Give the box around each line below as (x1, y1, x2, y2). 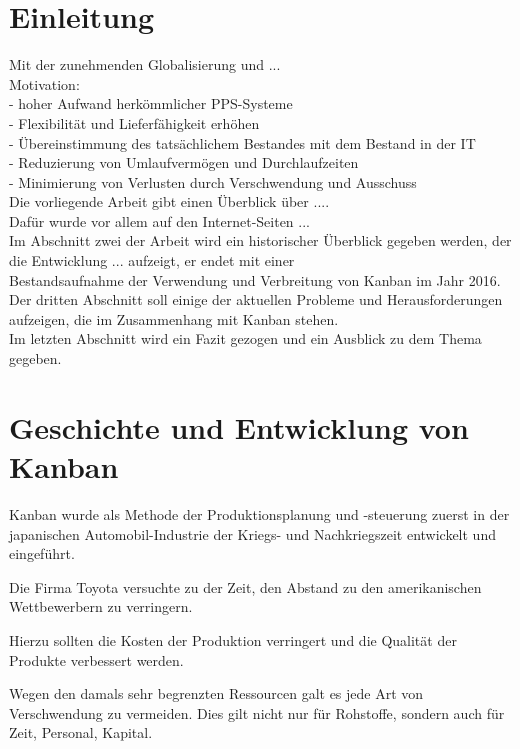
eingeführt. (9, 543, 75, 564)
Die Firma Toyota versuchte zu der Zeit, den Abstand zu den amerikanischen (9, 576, 482, 597)
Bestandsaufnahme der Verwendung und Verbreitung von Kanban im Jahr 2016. (9, 269, 501, 290)
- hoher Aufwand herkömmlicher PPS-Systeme (9, 93, 293, 114)
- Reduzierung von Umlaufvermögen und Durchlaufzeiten (9, 152, 359, 173)
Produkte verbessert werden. (9, 649, 184, 670)
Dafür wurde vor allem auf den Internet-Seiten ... (9, 210, 310, 231)
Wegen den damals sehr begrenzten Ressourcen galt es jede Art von (9, 683, 424, 704)
